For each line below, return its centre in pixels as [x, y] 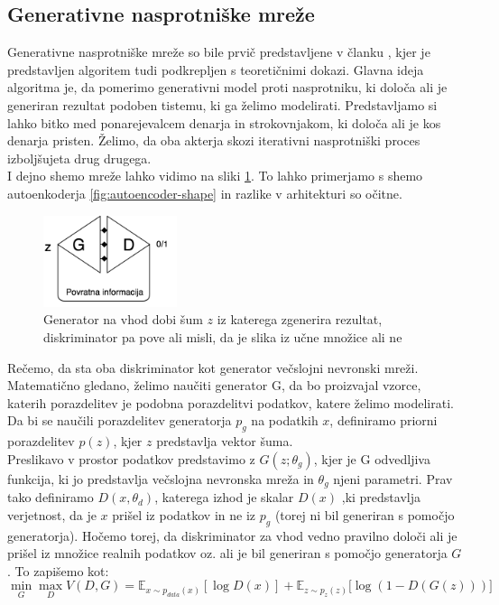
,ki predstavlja [381, 497]
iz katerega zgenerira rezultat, [300, 319]
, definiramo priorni [383, 420]
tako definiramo [51, 497]
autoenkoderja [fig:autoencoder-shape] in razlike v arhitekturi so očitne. [205, 193]
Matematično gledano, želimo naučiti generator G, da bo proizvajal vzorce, [214, 385]
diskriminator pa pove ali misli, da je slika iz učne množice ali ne [223, 337]
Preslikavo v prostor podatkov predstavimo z [131, 458]
